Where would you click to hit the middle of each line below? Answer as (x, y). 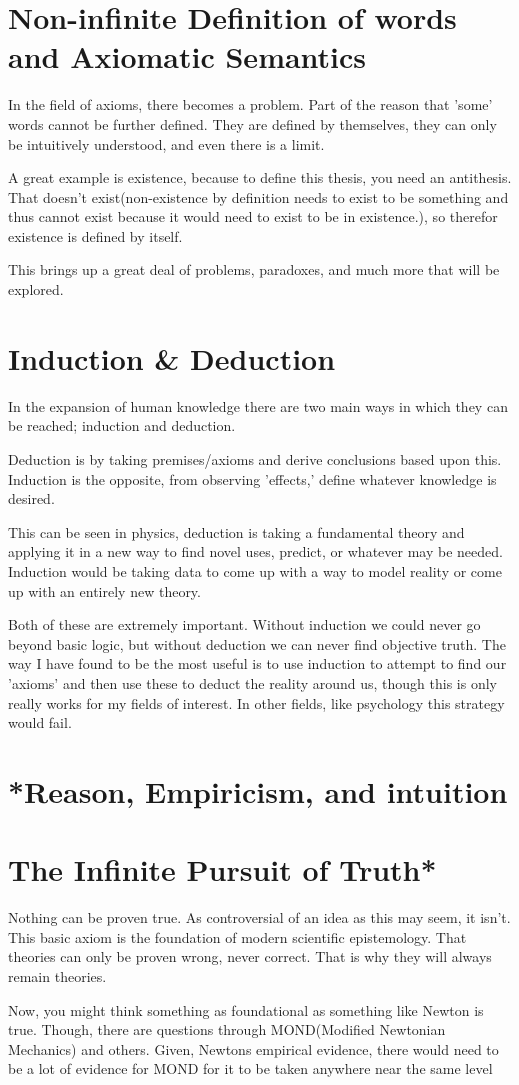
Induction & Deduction (172, 357)
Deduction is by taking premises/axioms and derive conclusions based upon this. (255, 458)
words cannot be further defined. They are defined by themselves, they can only (252, 123)
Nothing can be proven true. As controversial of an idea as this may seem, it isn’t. (259, 917)
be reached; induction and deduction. (122, 425)
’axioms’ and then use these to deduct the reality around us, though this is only (253, 682)
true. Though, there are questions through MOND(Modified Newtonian (227, 1029)
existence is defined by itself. (95, 235)
